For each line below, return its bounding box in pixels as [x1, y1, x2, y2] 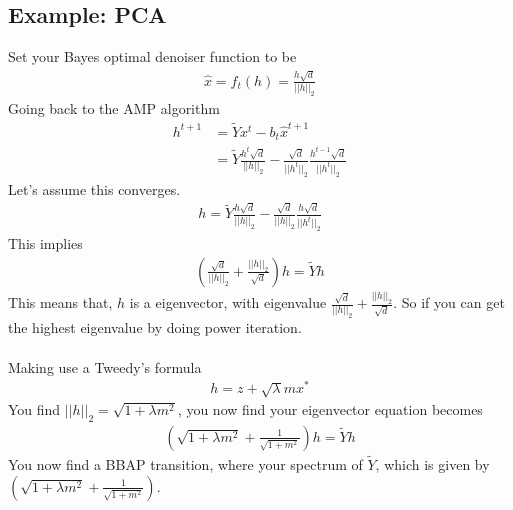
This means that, [8, 292, 113, 313]
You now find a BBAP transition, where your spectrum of [8, 454, 363, 475]
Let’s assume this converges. [8, 179, 181, 200]
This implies [8, 233, 83, 254]
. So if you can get [393, 292, 505, 313]
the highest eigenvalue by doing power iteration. [8, 317, 302, 338]
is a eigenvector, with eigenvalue [129, 292, 327, 313]
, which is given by [375, 454, 490, 475]
